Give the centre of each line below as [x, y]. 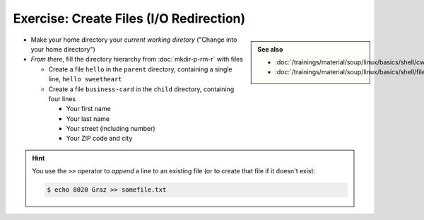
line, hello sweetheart [86, 79]
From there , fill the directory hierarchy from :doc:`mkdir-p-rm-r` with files [137, 59]
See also [270, 49]
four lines [62, 98]
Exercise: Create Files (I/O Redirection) [129, 18]
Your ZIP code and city [99, 139]
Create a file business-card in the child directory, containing [141, 89]
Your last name [88, 118]
